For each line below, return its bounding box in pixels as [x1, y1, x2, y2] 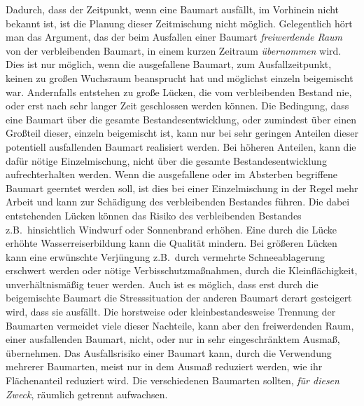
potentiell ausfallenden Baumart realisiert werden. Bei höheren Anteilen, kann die [6, 139, 356, 154]
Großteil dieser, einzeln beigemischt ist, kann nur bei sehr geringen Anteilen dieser [6, 126, 358, 140]
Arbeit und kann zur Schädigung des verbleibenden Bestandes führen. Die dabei [6, 194, 350, 209]
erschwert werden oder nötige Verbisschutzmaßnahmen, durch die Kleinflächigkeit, [6, 263, 358, 278]
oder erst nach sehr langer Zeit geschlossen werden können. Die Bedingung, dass [6, 98, 349, 113]
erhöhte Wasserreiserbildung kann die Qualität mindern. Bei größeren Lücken [6, 236, 337, 250]
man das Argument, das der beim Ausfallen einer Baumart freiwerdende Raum [6, 29, 343, 44]
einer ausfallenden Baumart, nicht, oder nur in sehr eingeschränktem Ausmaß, [6, 332, 340, 346]
